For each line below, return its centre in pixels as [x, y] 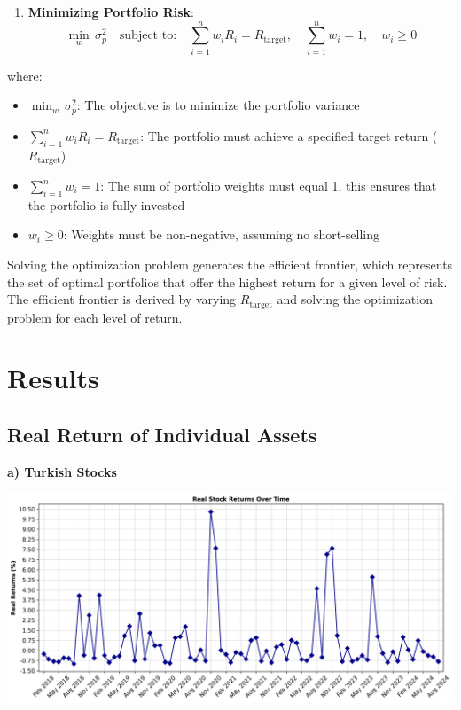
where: [25, 75]
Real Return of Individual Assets [162, 434]
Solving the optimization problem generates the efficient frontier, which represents [230, 264]
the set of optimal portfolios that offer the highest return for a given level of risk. [227, 281]
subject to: [148, 36]
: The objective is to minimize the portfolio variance [218, 105]
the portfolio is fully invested [106, 204]
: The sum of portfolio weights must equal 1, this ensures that [269, 186]
